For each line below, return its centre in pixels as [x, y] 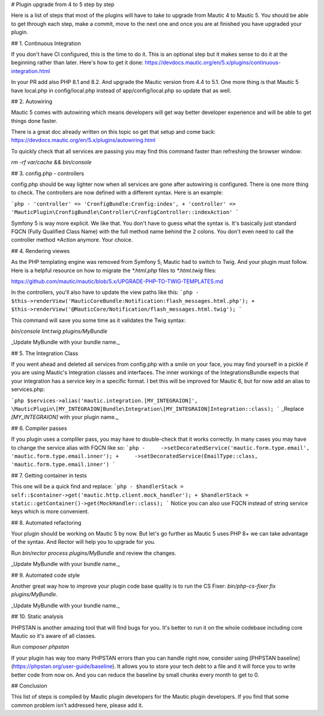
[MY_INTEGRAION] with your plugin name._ [65, 417]
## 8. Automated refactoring [46, 522]
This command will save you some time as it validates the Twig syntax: [98, 320]
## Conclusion [29, 685]
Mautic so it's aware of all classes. [53, 636]
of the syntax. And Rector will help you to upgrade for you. [83, 542]
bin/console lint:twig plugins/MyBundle [59, 331]
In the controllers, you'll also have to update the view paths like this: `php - [105, 292]
